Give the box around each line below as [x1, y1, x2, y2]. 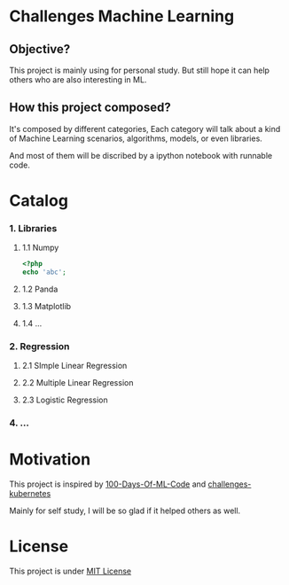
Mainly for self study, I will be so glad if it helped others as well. [9, 505, 241, 516]
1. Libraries [9, 222, 58, 234]
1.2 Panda [21, 284, 59, 294]
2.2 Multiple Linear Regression [21, 378, 134, 388]
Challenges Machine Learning [9, 6, 235, 27]
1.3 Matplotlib [21, 301, 72, 312]
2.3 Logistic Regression [21, 394, 108, 405]
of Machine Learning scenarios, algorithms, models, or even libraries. [9, 133, 263, 144]
